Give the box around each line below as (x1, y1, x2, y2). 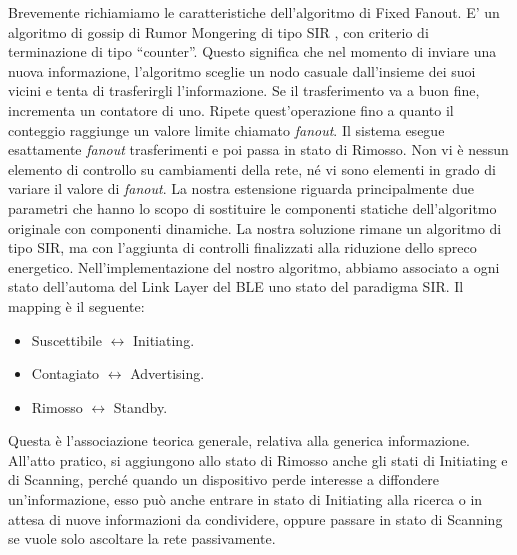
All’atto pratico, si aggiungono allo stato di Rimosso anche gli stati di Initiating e (8, 449, 508, 470)
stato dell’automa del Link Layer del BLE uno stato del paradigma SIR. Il (8, 276, 464, 297)
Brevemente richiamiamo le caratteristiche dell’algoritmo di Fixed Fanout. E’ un (8, 2, 500, 22)
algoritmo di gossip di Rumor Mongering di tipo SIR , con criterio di (8, 21, 429, 42)
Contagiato (31, 363, 100, 384)
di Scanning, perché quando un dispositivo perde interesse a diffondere (8, 469, 440, 490)
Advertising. (130, 363, 205, 384)
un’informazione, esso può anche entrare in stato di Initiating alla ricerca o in (8, 489, 483, 510)
